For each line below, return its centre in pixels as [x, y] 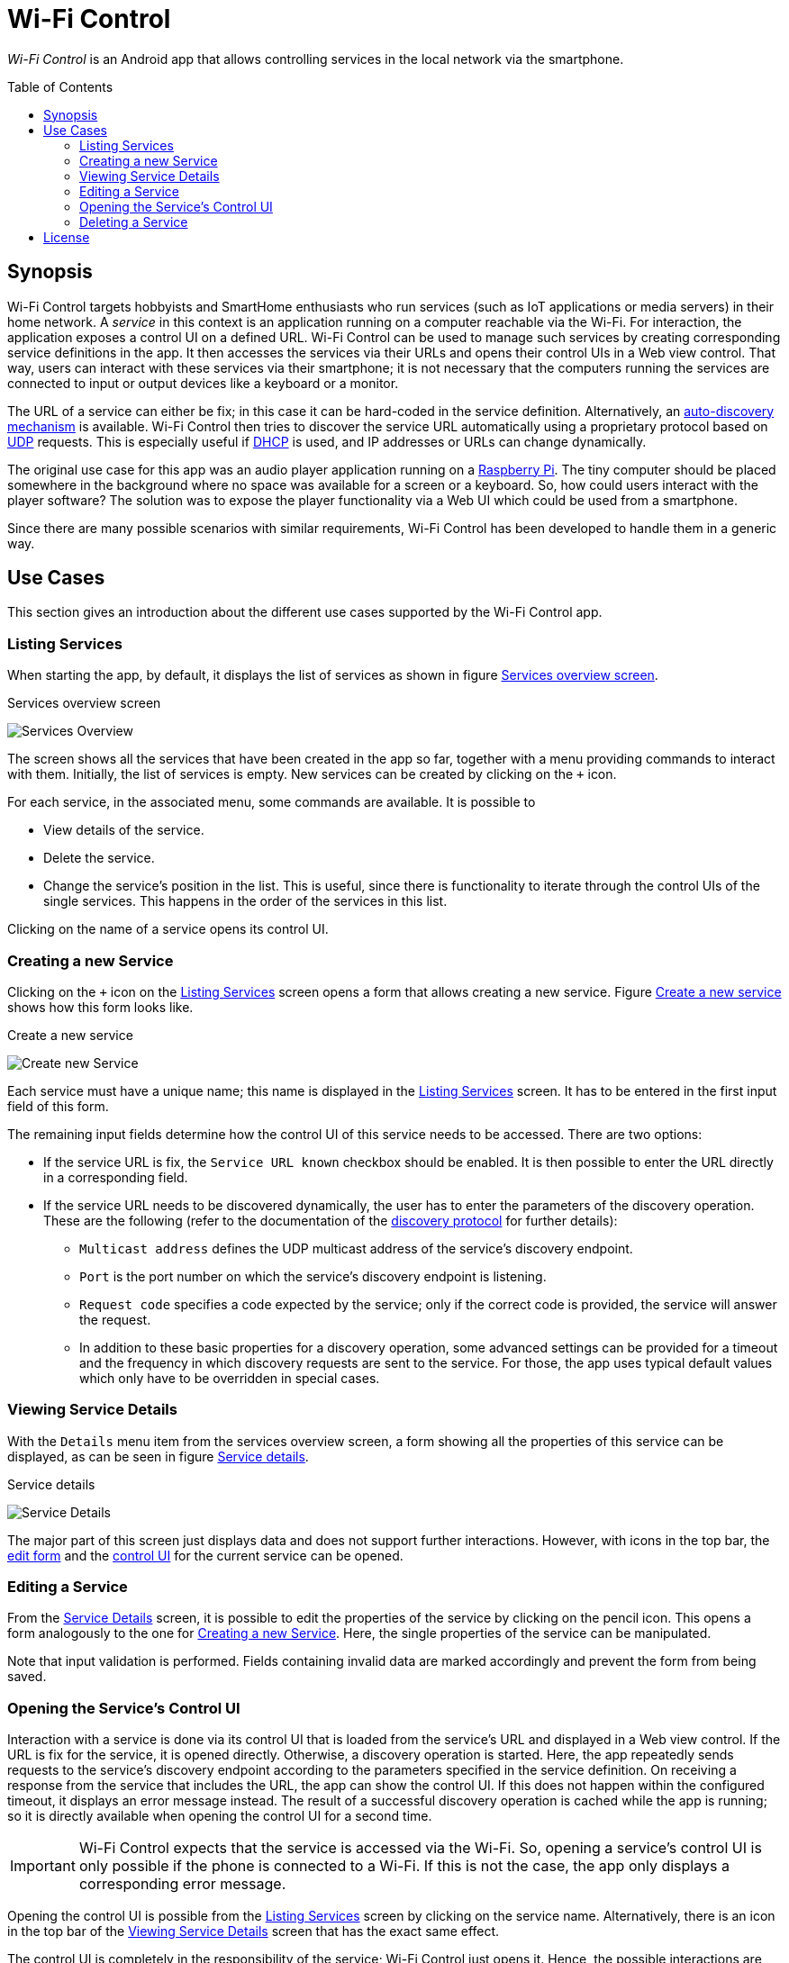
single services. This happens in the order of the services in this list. [245, 901]
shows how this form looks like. [100, 1007]
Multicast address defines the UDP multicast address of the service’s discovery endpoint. [356, 1248]
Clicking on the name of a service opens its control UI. [168, 929]
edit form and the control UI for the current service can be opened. [205, 1555]
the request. [115, 1319]
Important [43, 1866]
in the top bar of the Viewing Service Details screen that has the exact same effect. [254, 1931]
